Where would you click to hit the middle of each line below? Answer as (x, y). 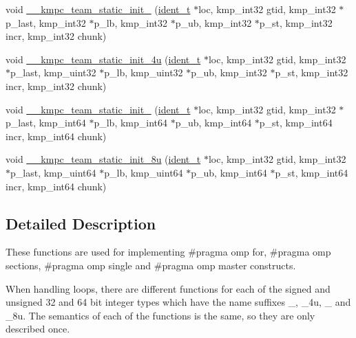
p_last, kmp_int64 (46, 123)
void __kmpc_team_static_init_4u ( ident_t (103, 59)
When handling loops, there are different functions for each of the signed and (168, 288)
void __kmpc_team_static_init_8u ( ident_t (103, 159)
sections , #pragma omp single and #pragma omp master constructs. (151, 265)
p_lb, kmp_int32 (131, 22)
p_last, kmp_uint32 (53, 72)
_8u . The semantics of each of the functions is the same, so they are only (160, 315)
